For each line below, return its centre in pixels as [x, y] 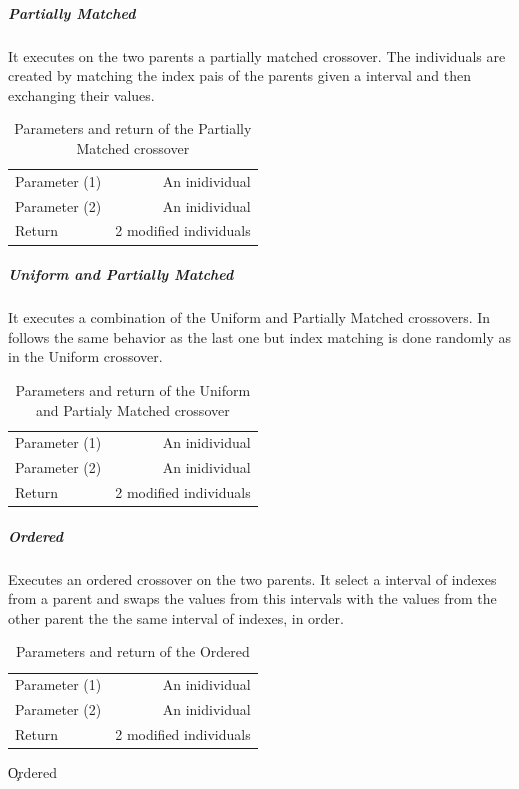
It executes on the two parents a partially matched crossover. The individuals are [257, 55]
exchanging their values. [81, 94]
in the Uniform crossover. [85, 356]
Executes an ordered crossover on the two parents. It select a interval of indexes [252, 578]
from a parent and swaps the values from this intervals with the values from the [252, 598]
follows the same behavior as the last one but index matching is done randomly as [259, 336]
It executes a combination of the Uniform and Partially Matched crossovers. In [249, 317]
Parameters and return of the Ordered [132, 651]
